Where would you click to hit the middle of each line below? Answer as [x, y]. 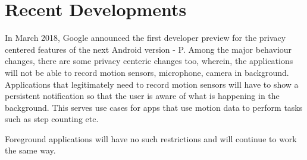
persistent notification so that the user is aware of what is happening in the [142, 96]
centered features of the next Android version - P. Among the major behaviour [148, 49]
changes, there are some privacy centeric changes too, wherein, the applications [149, 61]
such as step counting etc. [52, 119]
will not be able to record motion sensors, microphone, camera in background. [147, 72]
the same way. [30, 150]
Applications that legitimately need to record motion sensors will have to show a [152, 84]
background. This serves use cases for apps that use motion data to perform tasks [154, 107]
